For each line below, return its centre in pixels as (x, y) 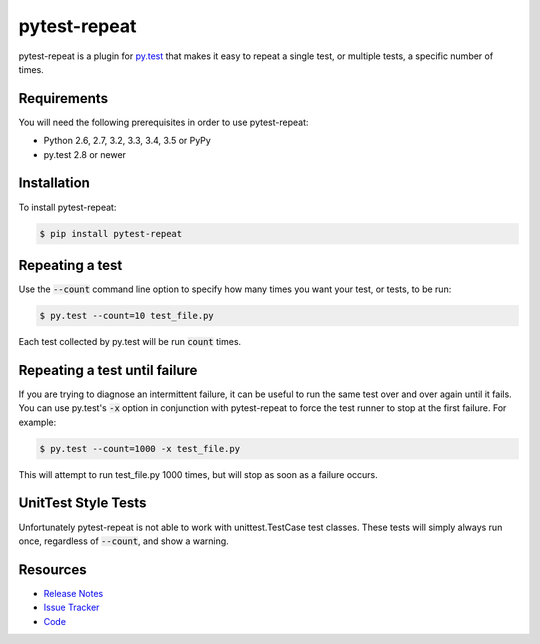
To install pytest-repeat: (67, 207)
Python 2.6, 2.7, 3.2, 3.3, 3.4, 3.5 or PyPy (127, 141)
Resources (52, 569)
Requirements (63, 98)
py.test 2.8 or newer (85, 154)
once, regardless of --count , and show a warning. (123, 541)
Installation (54, 183)
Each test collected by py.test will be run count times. (130, 341)
